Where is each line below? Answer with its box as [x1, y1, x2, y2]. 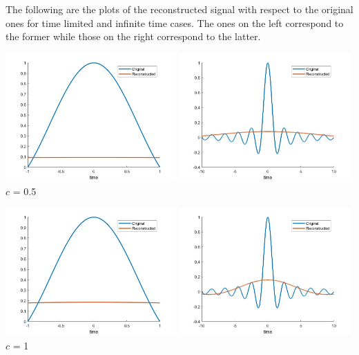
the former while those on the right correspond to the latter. [6, 29, 261, 44]
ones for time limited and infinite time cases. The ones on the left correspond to [6, 15, 344, 30]
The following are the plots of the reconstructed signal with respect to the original [6, 2, 353, 16]
